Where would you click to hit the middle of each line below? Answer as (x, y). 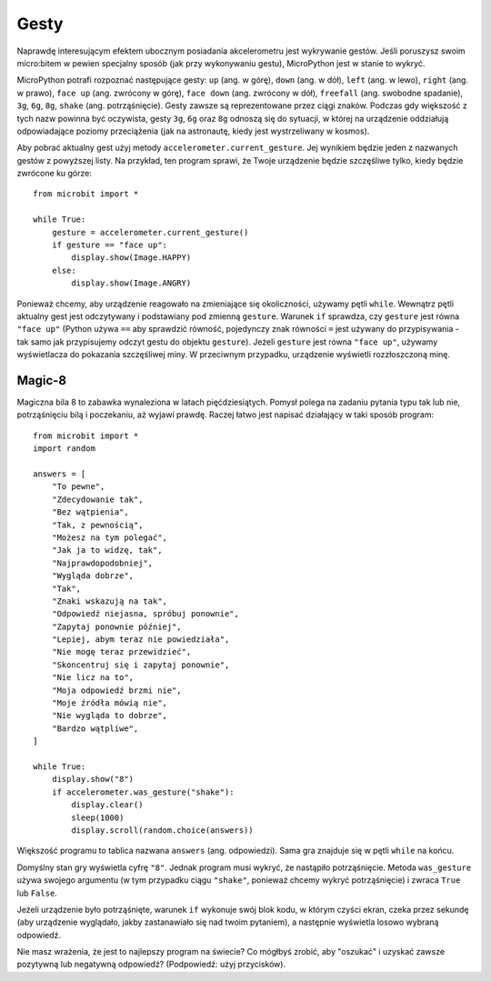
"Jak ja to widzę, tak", (107, 551)
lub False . (37, 893)
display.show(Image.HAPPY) (131, 258)
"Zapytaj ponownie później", (116, 626)
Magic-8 (42, 380)
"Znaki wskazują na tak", (110, 601)
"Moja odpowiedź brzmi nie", (116, 690)
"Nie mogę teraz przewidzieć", (121, 652)
